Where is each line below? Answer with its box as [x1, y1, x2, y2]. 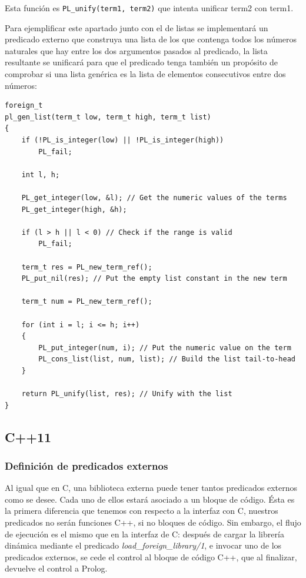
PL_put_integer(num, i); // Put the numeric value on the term [38, 343, 291, 352]
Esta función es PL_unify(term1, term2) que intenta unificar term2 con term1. [5, 2, 294, 14]
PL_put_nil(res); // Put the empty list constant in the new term [21, 274, 287, 283]
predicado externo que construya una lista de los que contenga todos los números [5, 33, 297, 45]
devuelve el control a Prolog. [5, 562, 108, 574]
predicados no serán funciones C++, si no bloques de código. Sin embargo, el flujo [5, 516, 301, 529]
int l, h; [21, 170, 60, 179]
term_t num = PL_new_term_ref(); [21, 297, 152, 306]
